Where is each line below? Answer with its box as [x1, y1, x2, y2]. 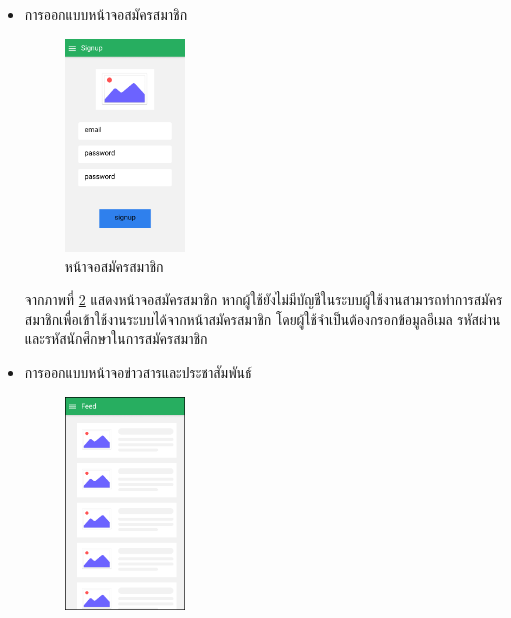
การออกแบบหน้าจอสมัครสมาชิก [24, 4, 188, 24]
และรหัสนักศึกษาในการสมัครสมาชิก [24, 328, 208, 349]
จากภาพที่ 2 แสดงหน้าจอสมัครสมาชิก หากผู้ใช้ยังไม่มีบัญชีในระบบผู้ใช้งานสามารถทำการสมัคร [24, 289, 503, 310]
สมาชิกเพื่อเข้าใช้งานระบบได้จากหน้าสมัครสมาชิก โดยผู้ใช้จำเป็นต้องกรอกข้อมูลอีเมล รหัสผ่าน [24, 308, 501, 329]
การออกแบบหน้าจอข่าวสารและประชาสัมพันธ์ [24, 362, 252, 383]
